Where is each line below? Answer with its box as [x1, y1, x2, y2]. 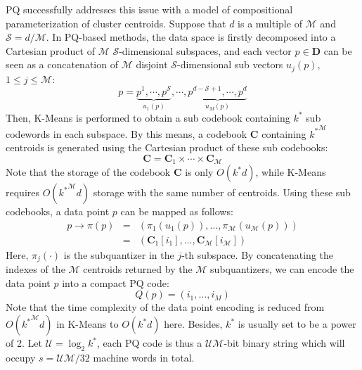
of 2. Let [6, 336, 42, 350]
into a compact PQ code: [62, 275, 169, 290]
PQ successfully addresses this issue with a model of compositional [6, 2, 293, 16]
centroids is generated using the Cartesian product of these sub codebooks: [6, 140, 328, 155]
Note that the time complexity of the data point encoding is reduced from [6, 300, 325, 314]
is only [185, 165, 214, 179]
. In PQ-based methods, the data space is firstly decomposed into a [46, 30, 336, 44]
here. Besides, [164, 317, 223, 331]
